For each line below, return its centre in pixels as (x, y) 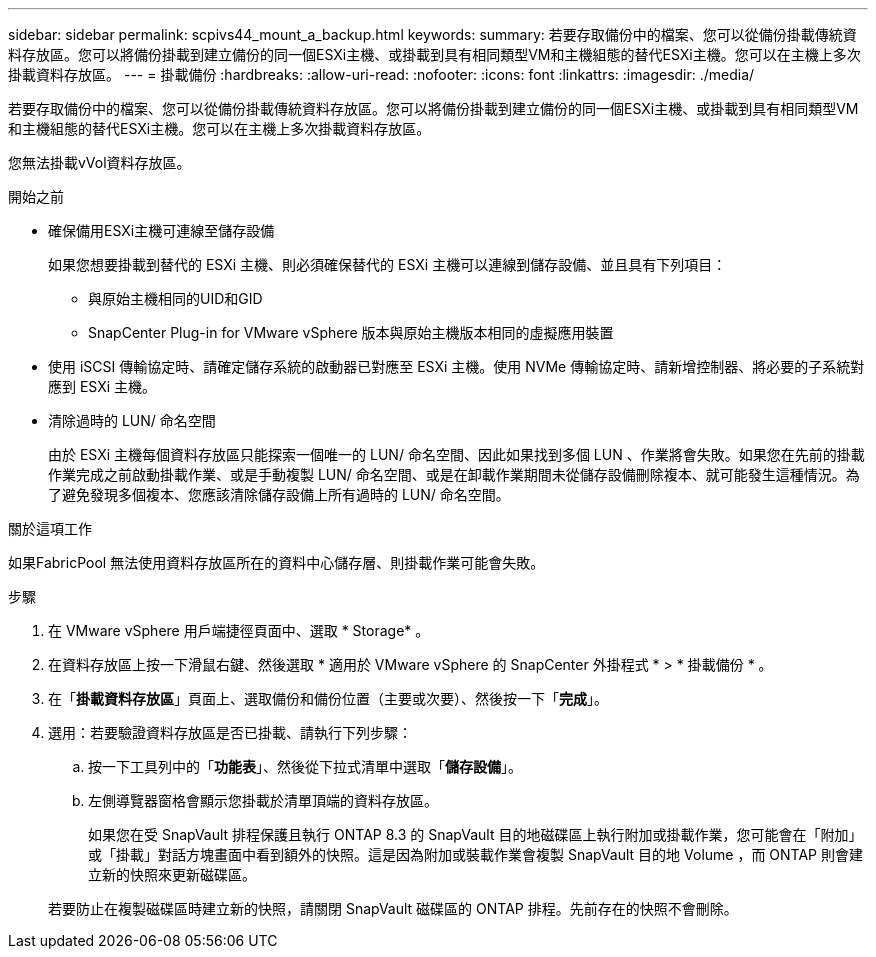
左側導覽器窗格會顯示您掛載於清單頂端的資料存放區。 (263, 800)
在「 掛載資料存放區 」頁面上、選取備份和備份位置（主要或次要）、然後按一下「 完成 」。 (328, 698)
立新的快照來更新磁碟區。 (172, 874)
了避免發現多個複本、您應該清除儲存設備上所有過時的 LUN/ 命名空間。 (279, 494)
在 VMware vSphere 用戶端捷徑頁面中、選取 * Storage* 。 (239, 630)
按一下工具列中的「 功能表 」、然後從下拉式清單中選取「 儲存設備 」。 (305, 766)
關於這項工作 (50, 528)
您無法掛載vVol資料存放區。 (99, 162)
